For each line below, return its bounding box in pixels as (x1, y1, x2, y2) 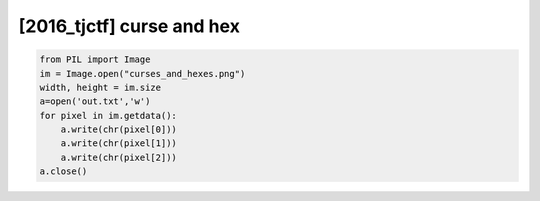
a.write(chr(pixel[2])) (60, 151, 177, 163)
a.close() (39, 166, 88, 177)
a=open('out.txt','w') (39, 96, 151, 107)
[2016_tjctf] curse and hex (18, 15, 240, 37)
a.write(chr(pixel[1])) (60, 138, 177, 149)
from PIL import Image (39, 54, 151, 65)
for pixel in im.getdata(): (39, 110, 177, 121)
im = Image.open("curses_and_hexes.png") (39, 68, 246, 79)
